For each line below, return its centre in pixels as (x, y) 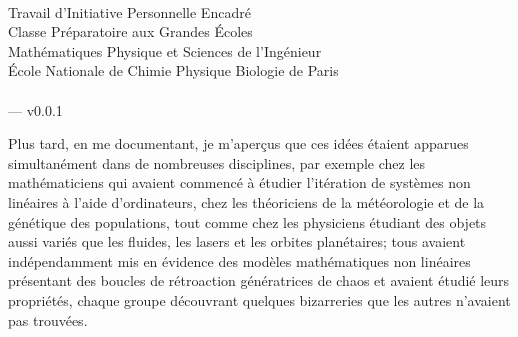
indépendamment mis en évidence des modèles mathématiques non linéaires (239, 260)
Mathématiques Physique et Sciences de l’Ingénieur (165, 50)
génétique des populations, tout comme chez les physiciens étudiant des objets (247, 221)
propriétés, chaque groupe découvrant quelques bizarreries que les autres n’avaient (259, 299)
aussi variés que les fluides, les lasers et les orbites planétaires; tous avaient (237, 241)
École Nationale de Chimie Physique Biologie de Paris (173, 70)
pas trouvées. (48, 319)
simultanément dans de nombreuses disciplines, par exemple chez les (217, 162)
